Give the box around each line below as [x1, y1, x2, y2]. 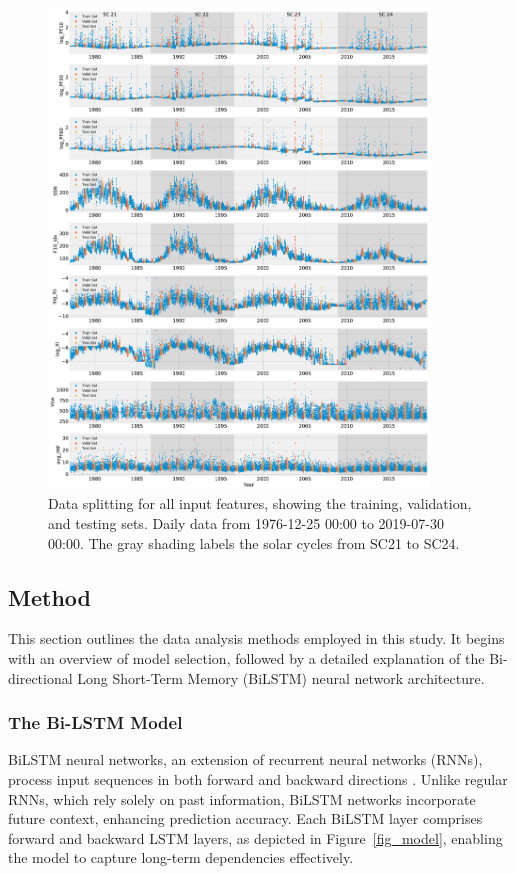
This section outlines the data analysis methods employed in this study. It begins [8, 628, 505, 649]
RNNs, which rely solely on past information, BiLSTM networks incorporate [8, 788, 476, 809]
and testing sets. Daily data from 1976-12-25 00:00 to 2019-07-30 [48, 513, 444, 533]
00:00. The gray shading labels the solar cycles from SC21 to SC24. [48, 532, 460, 553]
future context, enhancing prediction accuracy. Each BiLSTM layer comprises [8, 808, 483, 829]
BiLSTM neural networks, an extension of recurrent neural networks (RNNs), [8, 749, 483, 770]
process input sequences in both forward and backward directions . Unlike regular [8, 768, 508, 789]
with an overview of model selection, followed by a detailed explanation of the [8, 647, 485, 668]
